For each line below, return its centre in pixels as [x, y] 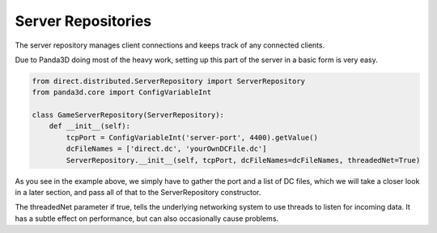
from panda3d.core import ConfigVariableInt [122, 92]
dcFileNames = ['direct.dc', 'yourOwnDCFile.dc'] [166, 149]
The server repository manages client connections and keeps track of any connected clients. [170, 45]
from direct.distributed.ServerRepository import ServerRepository [169, 81]
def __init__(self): [90, 126]
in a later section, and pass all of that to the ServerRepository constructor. [138, 193]
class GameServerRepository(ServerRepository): [128, 115]
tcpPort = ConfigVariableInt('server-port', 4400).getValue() [192, 137]
